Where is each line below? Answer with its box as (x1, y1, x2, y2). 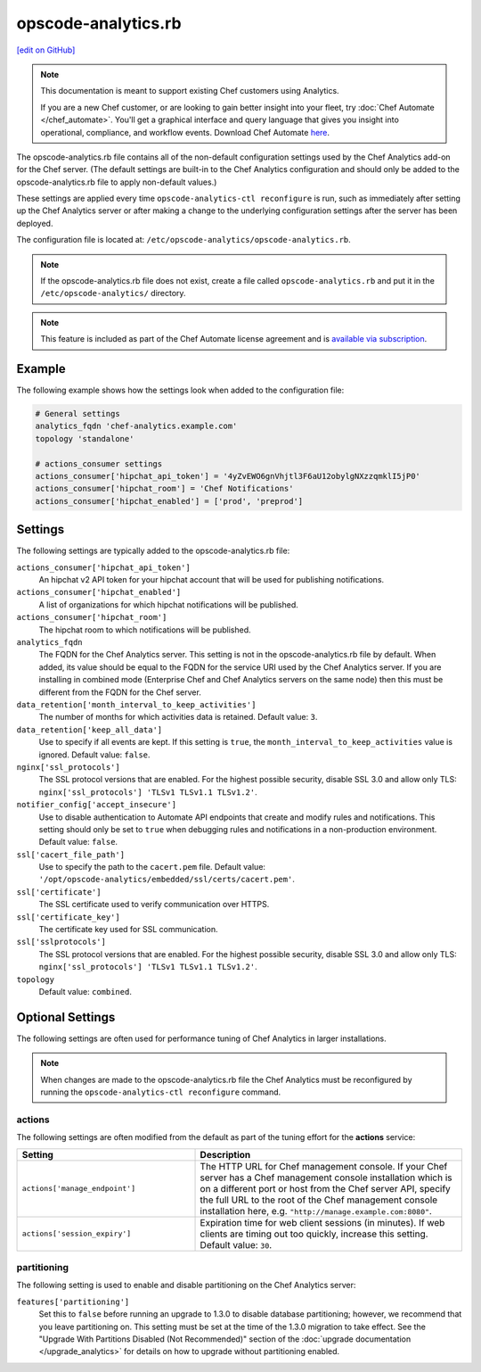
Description (200, 1148, 251, 1161)
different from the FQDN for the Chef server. (38, 687, 202, 698)
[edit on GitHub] (16, 45, 76, 55)
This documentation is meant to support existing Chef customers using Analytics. (40, 86, 339, 96)
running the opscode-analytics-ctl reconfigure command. (40, 1087, 281, 1097)
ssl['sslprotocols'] (16, 937, 107, 947)
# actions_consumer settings (35, 459, 163, 468)
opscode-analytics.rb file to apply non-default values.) (16, 177, 217, 187)
